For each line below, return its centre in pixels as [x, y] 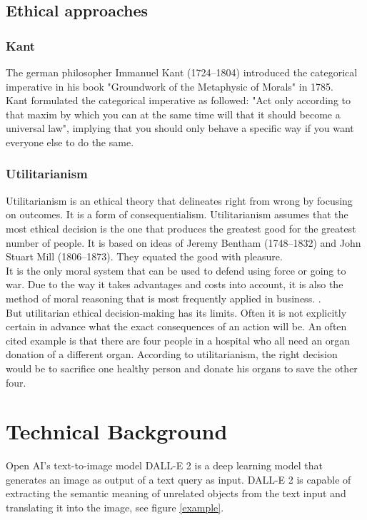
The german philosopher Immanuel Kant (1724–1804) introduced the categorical [182, 72]
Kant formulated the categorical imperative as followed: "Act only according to [179, 100]
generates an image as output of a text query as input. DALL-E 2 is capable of [179, 479]
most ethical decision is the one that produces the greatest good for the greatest [181, 228]
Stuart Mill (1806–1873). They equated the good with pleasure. [144, 256]
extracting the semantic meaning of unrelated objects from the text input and [176, 493]
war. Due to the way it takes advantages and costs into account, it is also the [175, 284]
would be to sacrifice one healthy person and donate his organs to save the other [182, 368]
